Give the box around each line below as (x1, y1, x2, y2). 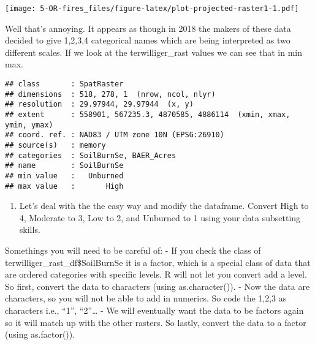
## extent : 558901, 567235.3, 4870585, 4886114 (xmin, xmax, (5, 110, 290, 119)
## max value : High (5, 181, 124, 191)
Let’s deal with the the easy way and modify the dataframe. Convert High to (19, 199, 309, 212)
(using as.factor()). (5, 328, 75, 341)
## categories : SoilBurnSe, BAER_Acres (5, 151, 176, 160)
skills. (19, 223, 40, 236)
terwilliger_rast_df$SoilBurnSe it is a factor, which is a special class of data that (5, 256, 311, 268)
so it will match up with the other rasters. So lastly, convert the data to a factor (5, 316, 306, 328)
